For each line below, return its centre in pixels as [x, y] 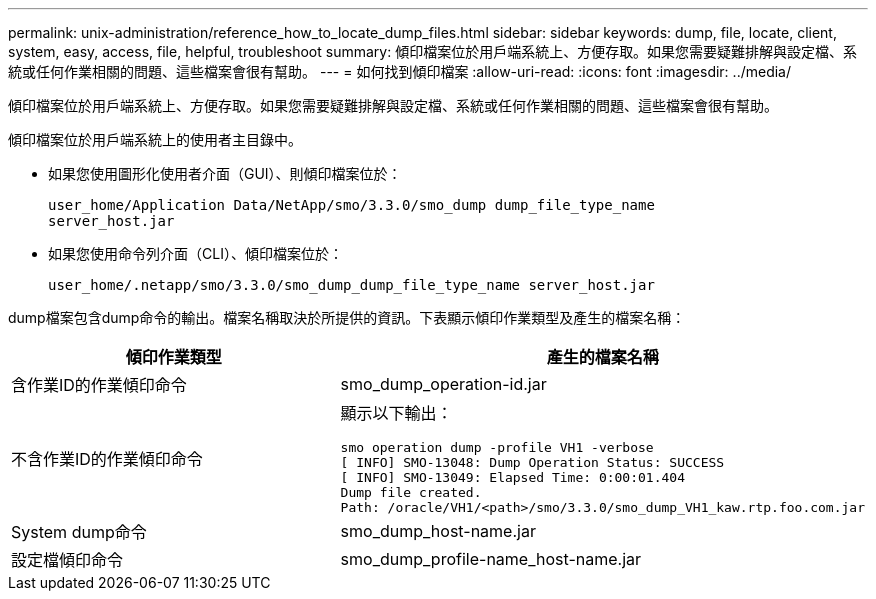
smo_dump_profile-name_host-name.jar [491, 559]
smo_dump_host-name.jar [438, 531]
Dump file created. [411, 492]
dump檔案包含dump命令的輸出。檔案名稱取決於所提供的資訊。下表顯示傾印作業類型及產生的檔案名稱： [347, 317]
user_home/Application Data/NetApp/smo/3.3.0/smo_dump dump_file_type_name [351, 205]
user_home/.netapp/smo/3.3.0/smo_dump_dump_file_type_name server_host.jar [351, 285]
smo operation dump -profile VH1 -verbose [497, 447]
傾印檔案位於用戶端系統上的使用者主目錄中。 [155, 139]
